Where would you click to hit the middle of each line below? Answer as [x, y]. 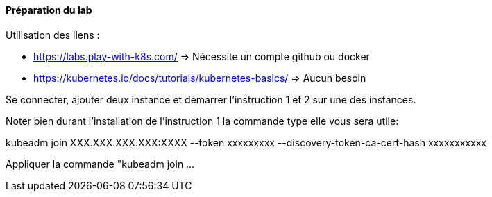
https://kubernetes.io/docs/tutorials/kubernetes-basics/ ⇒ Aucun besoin [200, 78]
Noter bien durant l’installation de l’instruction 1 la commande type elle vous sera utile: [202, 121]
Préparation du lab [49, 10]
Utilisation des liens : [53, 35]
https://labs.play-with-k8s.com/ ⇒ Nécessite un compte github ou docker [202, 56]
